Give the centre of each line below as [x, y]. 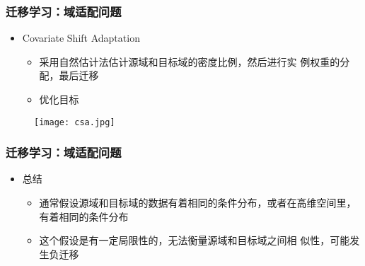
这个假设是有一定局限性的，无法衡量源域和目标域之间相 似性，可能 [195, 240]
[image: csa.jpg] [75, 122]
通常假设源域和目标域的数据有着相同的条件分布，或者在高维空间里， [198, 203]
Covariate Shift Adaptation [81, 38]
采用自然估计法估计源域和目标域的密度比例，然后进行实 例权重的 [190, 61]
